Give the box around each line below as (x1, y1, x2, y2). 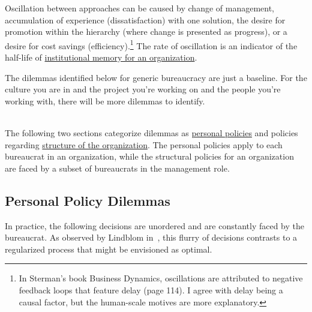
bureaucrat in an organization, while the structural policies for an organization (5, 150, 294, 163)
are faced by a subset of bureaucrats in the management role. (5, 161, 230, 174)
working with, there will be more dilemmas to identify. (5, 94, 205, 107)
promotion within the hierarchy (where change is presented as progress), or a (5, 25, 287, 38)
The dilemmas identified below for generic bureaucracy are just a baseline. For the (5, 71, 307, 83)
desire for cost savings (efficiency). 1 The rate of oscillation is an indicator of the (5, 37, 298, 52)
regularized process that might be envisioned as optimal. (5, 242, 212, 255)
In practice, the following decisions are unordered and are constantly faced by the (5, 219, 304, 232)
